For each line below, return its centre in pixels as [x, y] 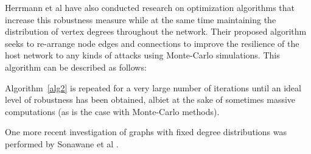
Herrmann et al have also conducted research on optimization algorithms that [150, 7]
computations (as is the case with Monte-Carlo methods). [112, 111]
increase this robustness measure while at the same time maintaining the [141, 19]
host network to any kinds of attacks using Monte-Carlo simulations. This [142, 55]
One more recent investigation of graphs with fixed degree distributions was [146, 132]
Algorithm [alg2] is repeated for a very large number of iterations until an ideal [153, 87]
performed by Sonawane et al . [62, 143]
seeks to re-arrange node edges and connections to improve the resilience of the [152, 43]
